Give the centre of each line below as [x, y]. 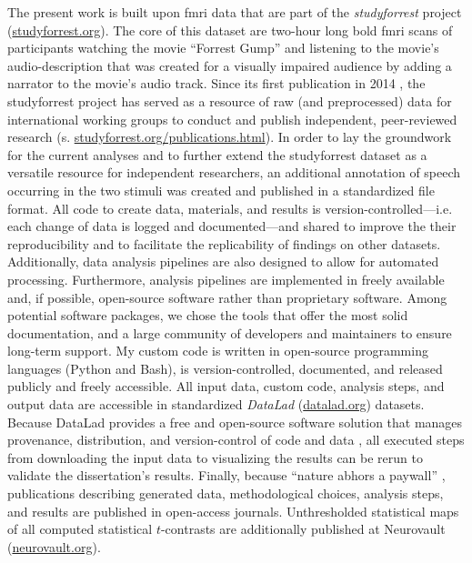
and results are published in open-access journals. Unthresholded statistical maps [233, 511]
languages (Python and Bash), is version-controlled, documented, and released [225, 368]
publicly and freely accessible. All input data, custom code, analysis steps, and [226, 386]
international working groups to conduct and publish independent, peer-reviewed [232, 119]
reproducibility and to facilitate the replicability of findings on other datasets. [224, 243]
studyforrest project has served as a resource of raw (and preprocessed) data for [230, 101]
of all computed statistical [80, 529]
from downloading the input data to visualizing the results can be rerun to [215, 457]
